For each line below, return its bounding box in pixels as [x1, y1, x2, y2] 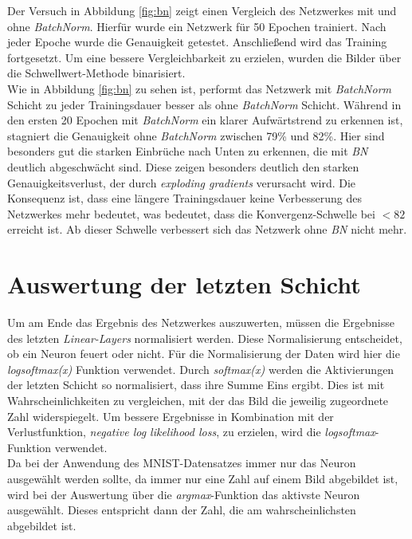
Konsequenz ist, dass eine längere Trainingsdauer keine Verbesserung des [7, 190, 362, 207]
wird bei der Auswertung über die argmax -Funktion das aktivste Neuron [7, 486, 360, 502]
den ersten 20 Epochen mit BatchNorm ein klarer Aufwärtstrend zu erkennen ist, [7, 112, 403, 128]
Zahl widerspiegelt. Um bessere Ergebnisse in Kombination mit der [7, 407, 334, 424]
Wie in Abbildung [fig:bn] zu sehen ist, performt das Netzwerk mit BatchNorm [7, 80, 391, 96]
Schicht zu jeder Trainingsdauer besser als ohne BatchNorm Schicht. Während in [7, 96, 402, 112]
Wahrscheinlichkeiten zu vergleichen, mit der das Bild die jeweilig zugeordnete [7, 392, 389, 408]
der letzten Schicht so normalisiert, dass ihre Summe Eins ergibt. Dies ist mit [7, 376, 385, 393]
